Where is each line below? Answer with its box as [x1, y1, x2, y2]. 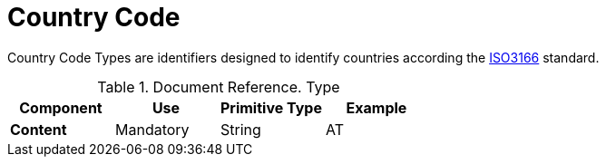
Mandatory [114, 120, 190, 139]
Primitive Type [220, 98, 322, 117]
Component [19, 98, 103, 117]
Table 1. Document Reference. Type [97, 77, 340, 96]
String [220, 120, 261, 139]
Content [10, 120, 67, 139]
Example [346, 98, 407, 117]
